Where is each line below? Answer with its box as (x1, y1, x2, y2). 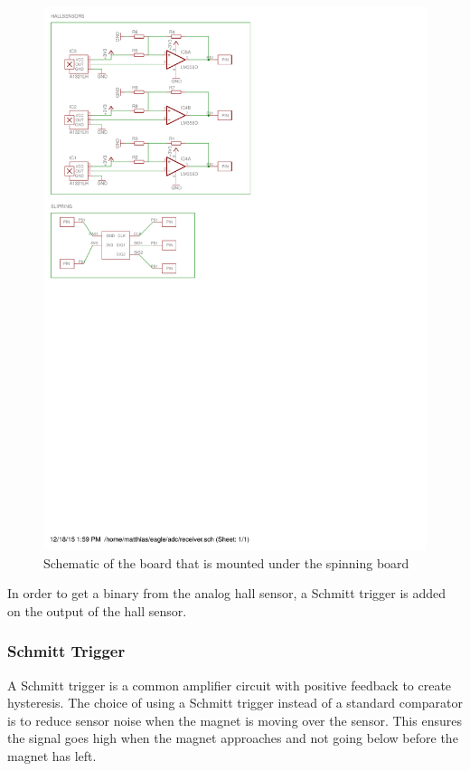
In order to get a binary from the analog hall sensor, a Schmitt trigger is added (7, 584, 446, 603)
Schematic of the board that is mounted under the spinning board (43, 553, 409, 572)
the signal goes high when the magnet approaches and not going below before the (7, 728, 458, 747)
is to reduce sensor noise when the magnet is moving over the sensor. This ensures (7, 710, 462, 729)
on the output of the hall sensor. (7, 601, 187, 620)
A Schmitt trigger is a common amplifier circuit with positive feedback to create (7, 675, 452, 694)
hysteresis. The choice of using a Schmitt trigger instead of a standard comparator (7, 693, 463, 712)
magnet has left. (7, 746, 97, 765)
